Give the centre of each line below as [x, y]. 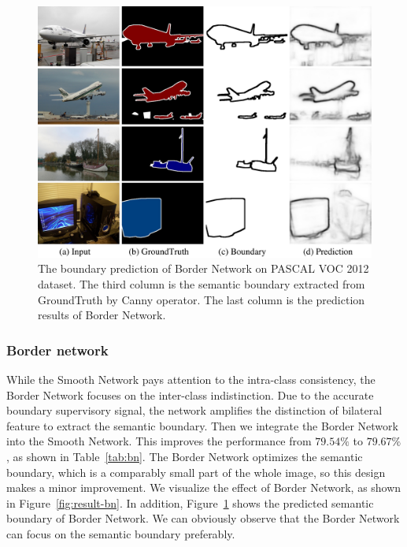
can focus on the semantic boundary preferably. [121, 533]
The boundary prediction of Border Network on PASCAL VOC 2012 [203, 268]
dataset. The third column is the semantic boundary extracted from [202, 284]
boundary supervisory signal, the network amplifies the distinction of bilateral [194, 410]
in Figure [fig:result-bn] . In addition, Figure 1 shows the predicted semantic [190, 502]
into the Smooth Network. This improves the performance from [159, 441]
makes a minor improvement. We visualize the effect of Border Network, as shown [204, 487]
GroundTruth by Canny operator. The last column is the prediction [202, 299]
